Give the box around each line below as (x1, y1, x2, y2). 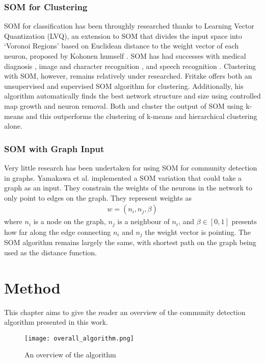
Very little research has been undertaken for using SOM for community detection (4, 162, 257, 173)
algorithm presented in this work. (4, 317, 108, 327)
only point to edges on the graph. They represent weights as (4, 192, 192, 203)
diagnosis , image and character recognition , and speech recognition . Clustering (4, 60, 256, 71)
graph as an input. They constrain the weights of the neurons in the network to (4, 182, 252, 193)
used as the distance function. (4, 247, 97, 257)
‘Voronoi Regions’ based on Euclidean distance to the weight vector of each (4, 40, 239, 51)
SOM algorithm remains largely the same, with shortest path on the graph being (4, 237, 256, 248)
